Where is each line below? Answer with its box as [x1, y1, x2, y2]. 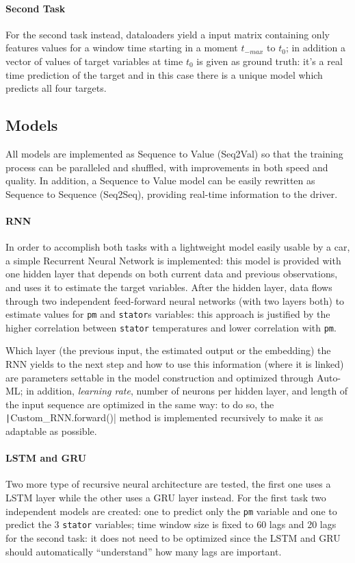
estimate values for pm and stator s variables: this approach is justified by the [5, 307, 330, 321]
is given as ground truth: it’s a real [196, 53, 343, 68]
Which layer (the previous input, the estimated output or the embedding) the [5, 343, 331, 358]
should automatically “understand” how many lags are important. [5, 544, 282, 558]
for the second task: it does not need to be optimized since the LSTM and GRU [5, 530, 341, 545]
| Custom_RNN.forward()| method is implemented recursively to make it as [5, 410, 324, 425]
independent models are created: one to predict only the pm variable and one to [5, 503, 337, 518]
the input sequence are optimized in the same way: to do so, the [5, 397, 274, 411]
